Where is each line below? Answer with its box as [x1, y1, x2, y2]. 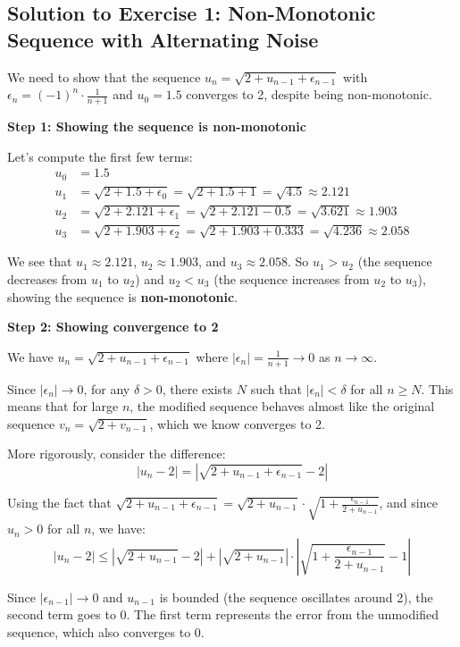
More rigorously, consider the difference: [7, 444, 226, 463]
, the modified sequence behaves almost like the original [130, 397, 435, 416]
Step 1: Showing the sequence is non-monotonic [7, 117, 306, 136]
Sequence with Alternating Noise [7, 25, 319, 53]
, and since [379, 493, 438, 511]
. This [421, 379, 454, 398]
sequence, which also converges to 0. [7, 622, 205, 641]
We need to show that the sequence [7, 67, 201, 86]
